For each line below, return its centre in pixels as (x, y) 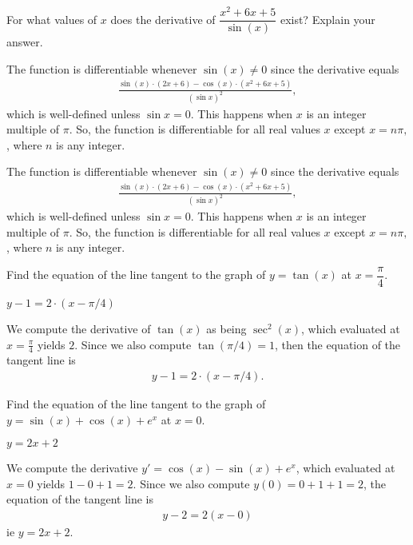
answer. (25, 42)
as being (226, 328)
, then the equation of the (338, 344)
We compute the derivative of (79, 328)
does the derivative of (163, 19)
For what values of (52, 19)
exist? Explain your (328, 19)
